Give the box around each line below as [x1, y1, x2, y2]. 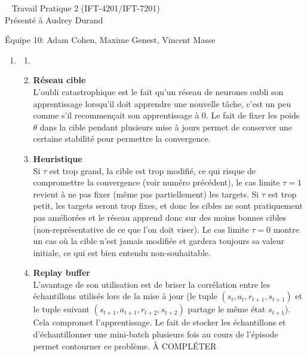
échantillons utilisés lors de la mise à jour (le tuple [33, 290, 217, 302]
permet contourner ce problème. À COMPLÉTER [33, 339, 217, 352]
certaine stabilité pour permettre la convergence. [33, 132, 211, 145]
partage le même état [188, 303, 266, 315]
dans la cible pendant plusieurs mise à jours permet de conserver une [39, 120, 293, 133]
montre [273, 223, 299, 235]
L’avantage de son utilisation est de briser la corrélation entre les [33, 278, 271, 290]
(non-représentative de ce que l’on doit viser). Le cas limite [33, 223, 249, 235]
